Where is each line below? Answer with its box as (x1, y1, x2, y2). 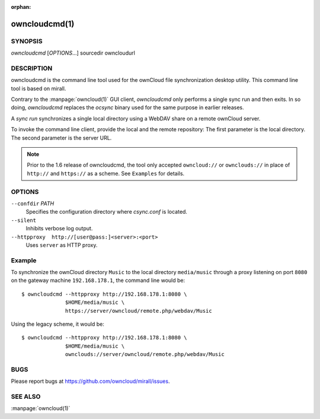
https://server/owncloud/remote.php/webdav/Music (65, 307, 213, 314)
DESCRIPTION (11, 64, 53, 72)
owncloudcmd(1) (11, 18, 75, 29)
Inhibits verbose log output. (25, 225, 93, 232)
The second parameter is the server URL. (11, 134, 112, 141)
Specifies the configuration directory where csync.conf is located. (25, 208, 188, 215)
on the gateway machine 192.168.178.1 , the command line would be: (11, 277, 185, 284)
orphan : (11, 4, 31, 10)
